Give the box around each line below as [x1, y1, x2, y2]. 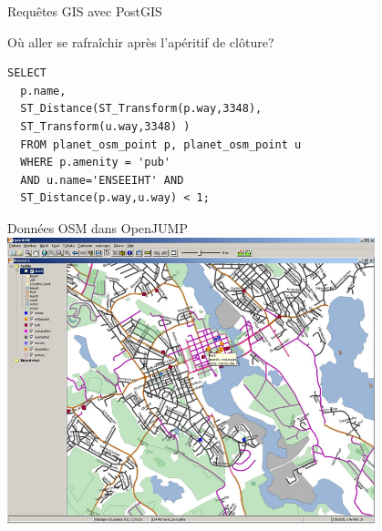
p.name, [20, 84, 67, 97]
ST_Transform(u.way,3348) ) [20, 119, 191, 133]
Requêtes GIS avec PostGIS [7, 2, 162, 20]
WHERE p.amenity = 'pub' [20, 156, 170, 169]
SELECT [7, 66, 46, 80]
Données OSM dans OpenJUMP [7, 218, 188, 237]
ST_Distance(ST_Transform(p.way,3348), [20, 102, 263, 116]
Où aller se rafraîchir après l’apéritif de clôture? [7, 32, 274, 51]
